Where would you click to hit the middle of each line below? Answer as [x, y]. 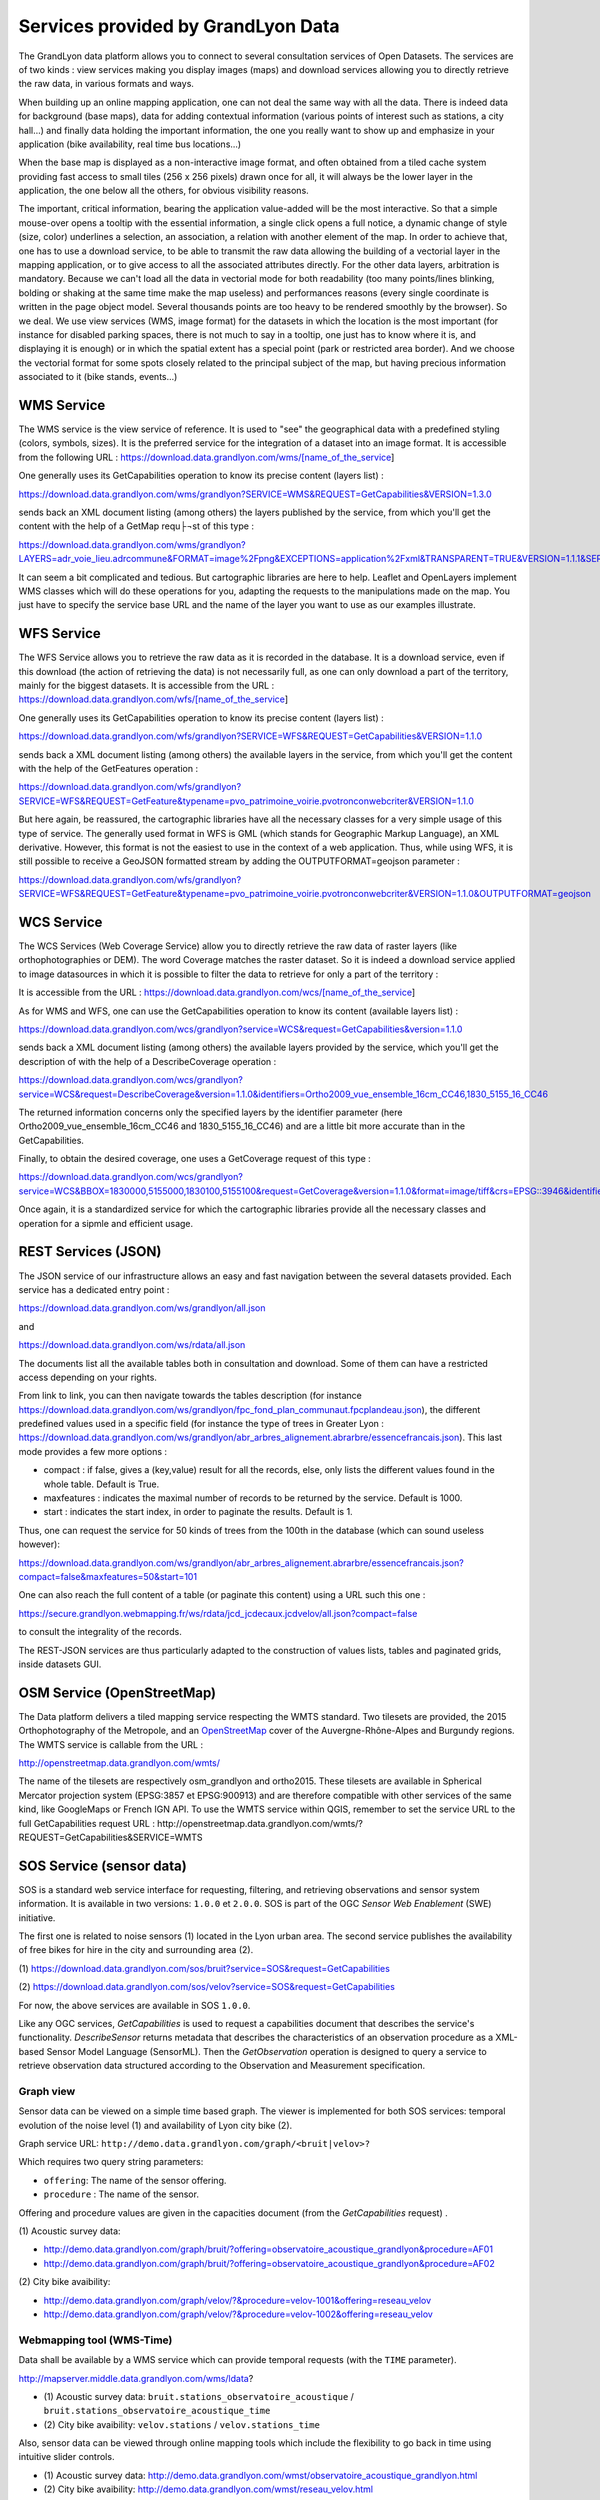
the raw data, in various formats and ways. [106, 84]
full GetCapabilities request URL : [86, 1823]
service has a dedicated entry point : [94, 1289]
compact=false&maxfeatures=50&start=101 [108, 1576]
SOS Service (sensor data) [102, 1865]
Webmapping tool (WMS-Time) [95, 2340]
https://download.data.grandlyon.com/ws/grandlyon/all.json [142, 1308]
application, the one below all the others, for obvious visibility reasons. [163, 191]
